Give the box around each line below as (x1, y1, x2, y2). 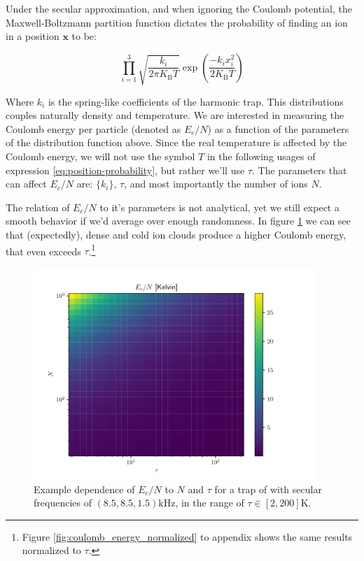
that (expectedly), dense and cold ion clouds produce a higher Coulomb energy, (6, 227, 346, 242)
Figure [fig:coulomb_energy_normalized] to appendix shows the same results (22, 529, 353, 544)
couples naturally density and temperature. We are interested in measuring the (6, 108, 344, 122)
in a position (6, 29, 59, 43)
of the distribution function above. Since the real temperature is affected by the (6, 135, 347, 150)
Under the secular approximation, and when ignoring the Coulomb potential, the (6, 1, 352, 15)
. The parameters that (251, 162, 347, 177)
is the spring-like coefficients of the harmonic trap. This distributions (48, 94, 344, 108)
